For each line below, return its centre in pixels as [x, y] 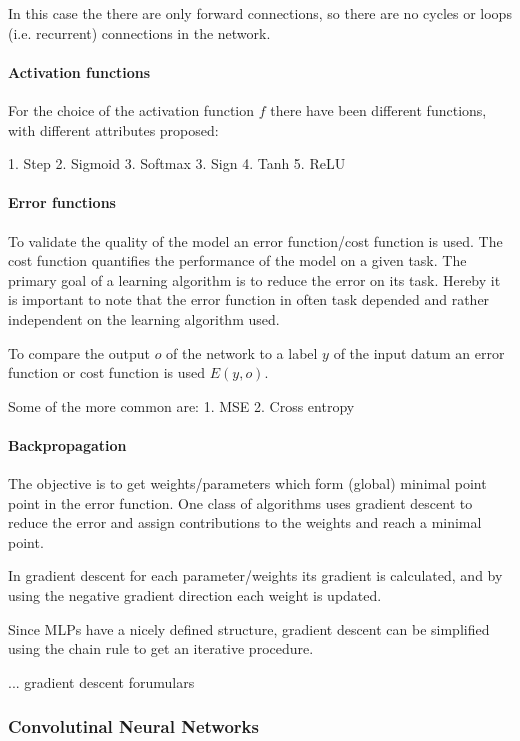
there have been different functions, [378, 109]
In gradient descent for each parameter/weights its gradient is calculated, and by [255, 575]
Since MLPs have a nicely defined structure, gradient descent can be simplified [249, 628]
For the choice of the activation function [131, 109]
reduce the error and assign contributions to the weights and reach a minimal [245, 522]
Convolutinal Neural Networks [133, 726]
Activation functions [79, 71]
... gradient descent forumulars [101, 681]
